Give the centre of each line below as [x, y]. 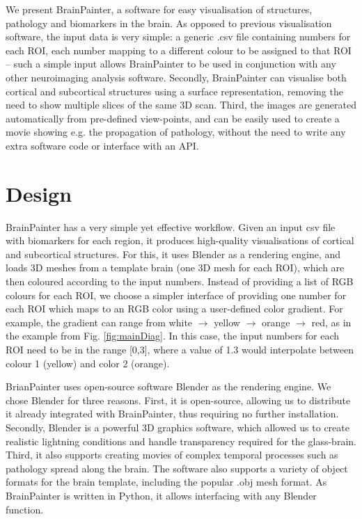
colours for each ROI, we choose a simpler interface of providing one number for [176, 295]
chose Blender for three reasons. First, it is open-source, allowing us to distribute [178, 400]
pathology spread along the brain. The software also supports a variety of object [177, 468]
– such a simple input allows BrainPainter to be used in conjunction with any [171, 64]
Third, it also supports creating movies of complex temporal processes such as [172, 455]
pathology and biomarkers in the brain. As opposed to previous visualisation [169, 23]
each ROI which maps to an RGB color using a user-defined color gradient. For [174, 309]
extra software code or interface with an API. [102, 145]
